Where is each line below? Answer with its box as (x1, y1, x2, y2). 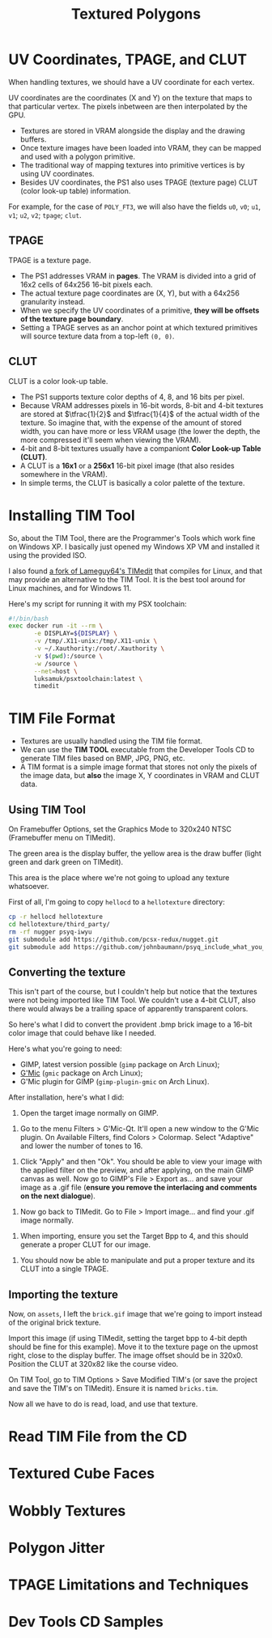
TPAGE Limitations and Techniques (8, 1576, 249, 1593)
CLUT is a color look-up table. (8, 376, 108, 385)
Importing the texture (8, 1287, 119, 1301)
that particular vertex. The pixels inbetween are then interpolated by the (8, 101, 249, 111)
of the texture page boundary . (19, 313, 124, 324)
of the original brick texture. (8, 1317, 101, 1327)
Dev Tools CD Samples (8, 1613, 164, 1632)
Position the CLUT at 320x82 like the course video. (8, 1359, 179, 1368)
